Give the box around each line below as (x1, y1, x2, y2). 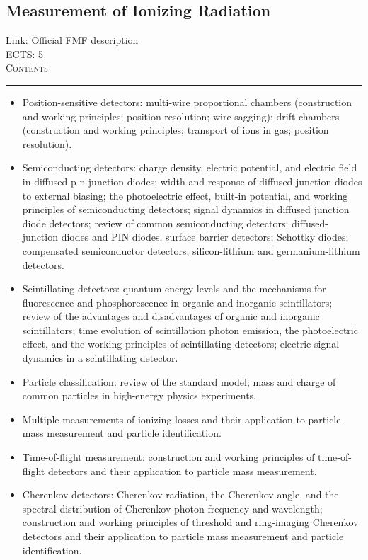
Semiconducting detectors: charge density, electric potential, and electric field (22, 160, 357, 175)
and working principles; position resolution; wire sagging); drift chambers (22, 108, 340, 123)
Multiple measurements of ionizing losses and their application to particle (22, 411, 341, 426)
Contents (6, 60, 48, 75)
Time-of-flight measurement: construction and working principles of (22, 450, 315, 464)
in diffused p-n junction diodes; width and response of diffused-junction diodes (22, 173, 362, 188)
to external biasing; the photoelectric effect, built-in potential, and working (22, 188, 348, 202)
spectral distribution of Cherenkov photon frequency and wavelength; (22, 501, 323, 515)
